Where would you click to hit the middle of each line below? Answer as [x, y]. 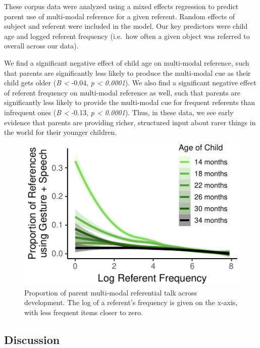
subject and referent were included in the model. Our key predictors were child [126, 26]
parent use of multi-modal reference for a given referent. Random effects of [120, 16]
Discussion [32, 339]
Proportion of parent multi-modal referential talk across [111, 292]
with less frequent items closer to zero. [84, 312]
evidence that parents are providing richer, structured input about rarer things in [130, 122]
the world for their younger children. [61, 132]
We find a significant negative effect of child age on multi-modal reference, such [127, 62]
